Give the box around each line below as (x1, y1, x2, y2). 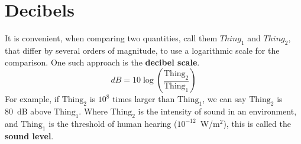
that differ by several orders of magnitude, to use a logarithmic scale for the (5, 44, 280, 56)
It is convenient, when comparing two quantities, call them (5, 32, 218, 44)
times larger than (112, 93, 175, 105)
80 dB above (5, 104, 51, 117)
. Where (79, 104, 108, 117)
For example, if (5, 93, 60, 105)
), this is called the (223, 117, 291, 129)
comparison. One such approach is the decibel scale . (5, 55, 200, 68)
